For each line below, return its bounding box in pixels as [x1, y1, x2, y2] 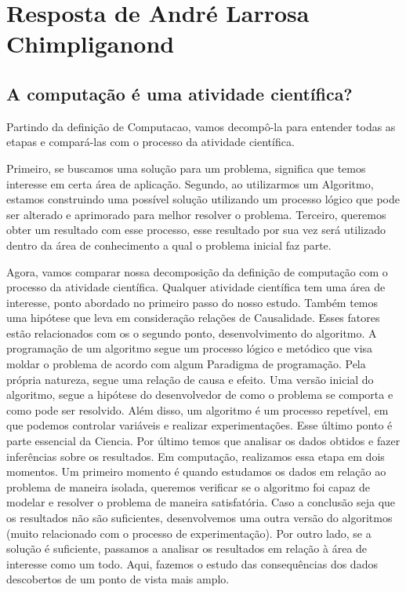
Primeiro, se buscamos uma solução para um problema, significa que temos [6, 159, 366, 176]
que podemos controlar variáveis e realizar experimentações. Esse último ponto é [6, 417, 393, 433]
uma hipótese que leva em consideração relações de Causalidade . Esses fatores [6, 309, 380, 326]
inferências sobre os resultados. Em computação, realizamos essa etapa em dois [6, 448, 385, 464]
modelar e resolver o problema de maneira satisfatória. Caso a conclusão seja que [6, 494, 396, 510]
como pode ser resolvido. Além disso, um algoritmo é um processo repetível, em [6, 401, 389, 418]
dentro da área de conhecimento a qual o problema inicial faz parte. [6, 236, 332, 253]
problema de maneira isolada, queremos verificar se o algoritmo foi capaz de [6, 478, 370, 495]
